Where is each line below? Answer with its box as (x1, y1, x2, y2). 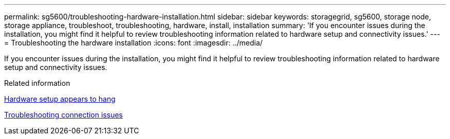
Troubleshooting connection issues (4, 110, 123, 119)
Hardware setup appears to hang (4, 95, 116, 103)
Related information (4, 79, 70, 87)
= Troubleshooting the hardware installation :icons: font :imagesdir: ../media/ (4, 38, 263, 47)
